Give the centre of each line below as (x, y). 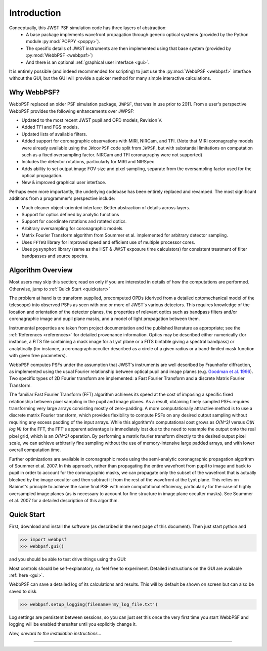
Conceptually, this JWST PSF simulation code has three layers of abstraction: (88, 28)
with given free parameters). (38, 356)
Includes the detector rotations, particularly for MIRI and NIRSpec (88, 162)
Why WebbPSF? (35, 92)
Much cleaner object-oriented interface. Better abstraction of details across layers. (106, 207)
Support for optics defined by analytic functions (70, 215)
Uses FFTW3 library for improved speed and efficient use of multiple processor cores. (108, 242)
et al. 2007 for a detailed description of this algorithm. (64, 501)
